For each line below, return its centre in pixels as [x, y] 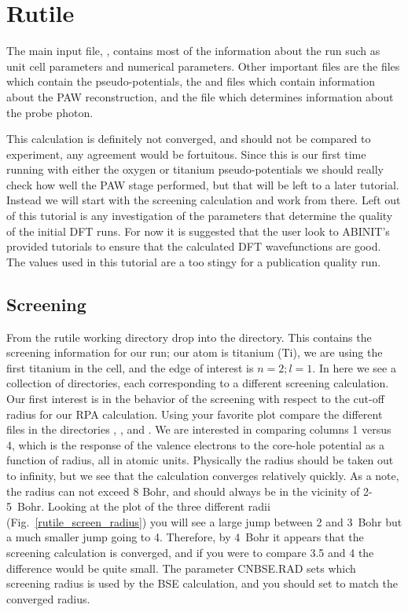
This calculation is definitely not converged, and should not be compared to [189, 139]
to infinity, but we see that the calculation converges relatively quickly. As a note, [203, 475]
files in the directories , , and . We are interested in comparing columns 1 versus [199, 429]
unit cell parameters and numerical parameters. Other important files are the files [203, 66]
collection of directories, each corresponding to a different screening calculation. [198, 383]
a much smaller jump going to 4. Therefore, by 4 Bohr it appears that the [185, 537]
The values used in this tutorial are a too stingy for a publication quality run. [194, 261]
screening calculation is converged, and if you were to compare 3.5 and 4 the [190, 552]
